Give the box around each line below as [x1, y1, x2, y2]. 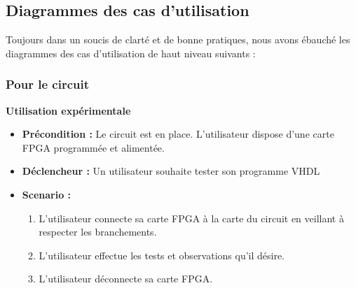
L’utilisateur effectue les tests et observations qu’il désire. [39, 247, 285, 262]
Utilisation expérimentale [6, 103, 131, 117]
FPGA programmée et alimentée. [22, 140, 165, 154]
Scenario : [22, 187, 71, 201]
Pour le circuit [6, 75, 89, 93]
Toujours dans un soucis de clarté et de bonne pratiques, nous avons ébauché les [6, 32, 350, 47]
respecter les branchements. [39, 224, 157, 239]
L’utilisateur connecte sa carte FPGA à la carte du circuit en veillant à [39, 210, 344, 225]
